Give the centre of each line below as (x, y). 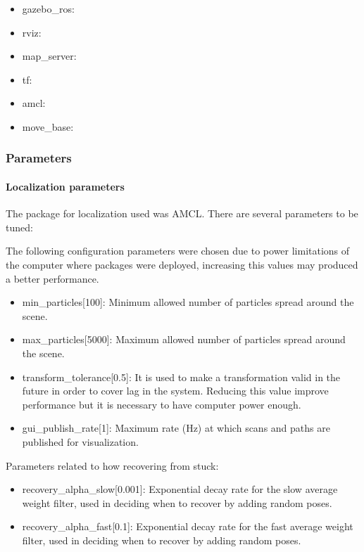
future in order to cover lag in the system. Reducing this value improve (175, 391)
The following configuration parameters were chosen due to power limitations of (178, 251)
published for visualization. (80, 441)
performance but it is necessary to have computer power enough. (162, 404)
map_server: (49, 56)
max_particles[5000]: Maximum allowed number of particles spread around (184, 339)
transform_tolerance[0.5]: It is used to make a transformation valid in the (181, 377)
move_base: (48, 126)
